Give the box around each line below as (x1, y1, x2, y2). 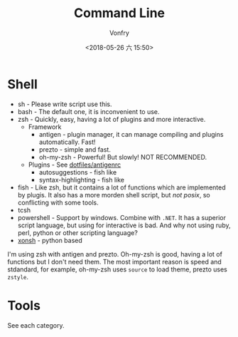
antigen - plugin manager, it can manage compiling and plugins (38, 130, 224, 138)
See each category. (7, 321, 65, 329)
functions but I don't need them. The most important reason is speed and (7, 257, 222, 266)
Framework (28, 123, 62, 131)
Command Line (73, 5, 166, 21)
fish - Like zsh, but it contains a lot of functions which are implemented (17, 183, 226, 192)
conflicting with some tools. (17, 198, 99, 207)
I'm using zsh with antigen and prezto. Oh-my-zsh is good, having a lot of (7, 249, 222, 258)
